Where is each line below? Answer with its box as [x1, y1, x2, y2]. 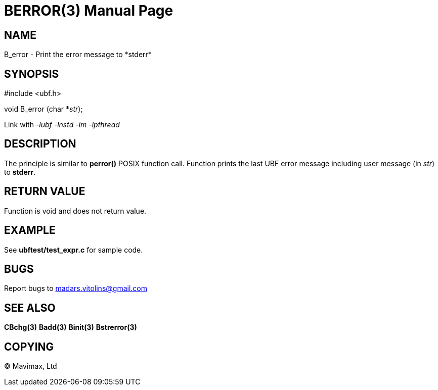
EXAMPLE [4, 224, 56, 237]
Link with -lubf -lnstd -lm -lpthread [4, 120, 120, 129]
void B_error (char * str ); [4, 105, 83, 114]
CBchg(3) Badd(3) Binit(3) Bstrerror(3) [4, 323, 137, 332]
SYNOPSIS [4, 67, 59, 80]
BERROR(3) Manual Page [4, 2, 173, 19]
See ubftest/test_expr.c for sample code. [4, 245, 143, 254]
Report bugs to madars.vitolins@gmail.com [4, 284, 147, 293]
